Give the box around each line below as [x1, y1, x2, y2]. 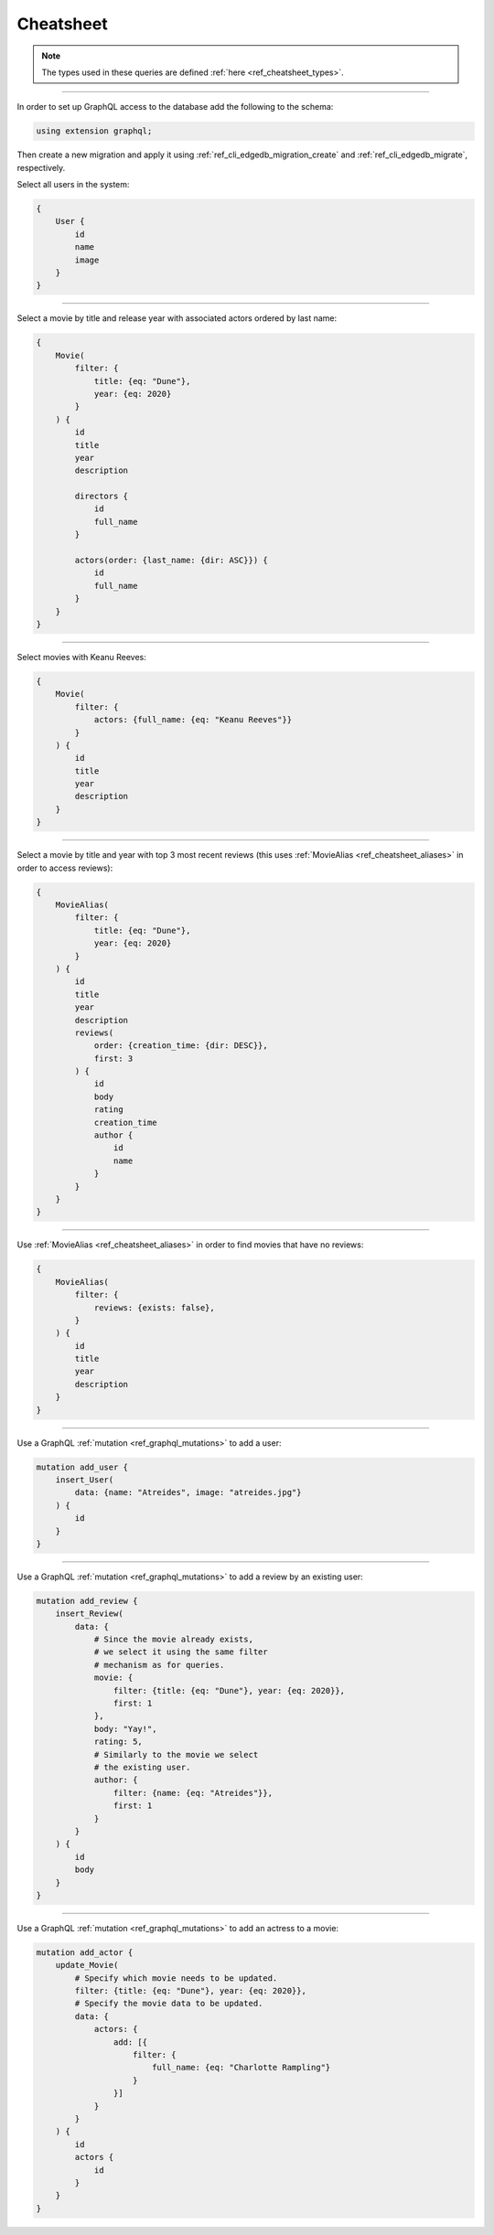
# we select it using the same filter [93, 1647, 269, 1657]
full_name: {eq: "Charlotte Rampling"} [151, 2062, 331, 2073]
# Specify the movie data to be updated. [74, 1998, 263, 2009]
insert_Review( [55, 1609, 123, 1619]
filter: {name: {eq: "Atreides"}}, [113, 1788, 274, 1798]
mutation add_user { [36, 1461, 128, 1472]
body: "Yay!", [93, 1724, 157, 1734]
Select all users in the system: [16, 179, 130, 190]
